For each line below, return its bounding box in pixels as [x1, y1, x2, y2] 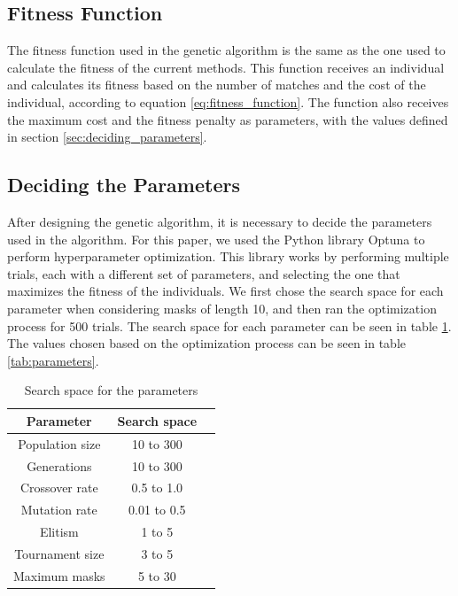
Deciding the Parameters [7, 171, 240, 198]
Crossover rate [19, 478, 98, 497]
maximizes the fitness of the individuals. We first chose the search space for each [7, 282, 444, 300]
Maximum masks [13, 566, 105, 584]
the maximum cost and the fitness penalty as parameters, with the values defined [7, 110, 448, 128]
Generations [27, 456, 92, 475]
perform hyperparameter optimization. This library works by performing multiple [7, 247, 449, 266]
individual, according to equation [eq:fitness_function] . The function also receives [7, 92, 449, 111]
